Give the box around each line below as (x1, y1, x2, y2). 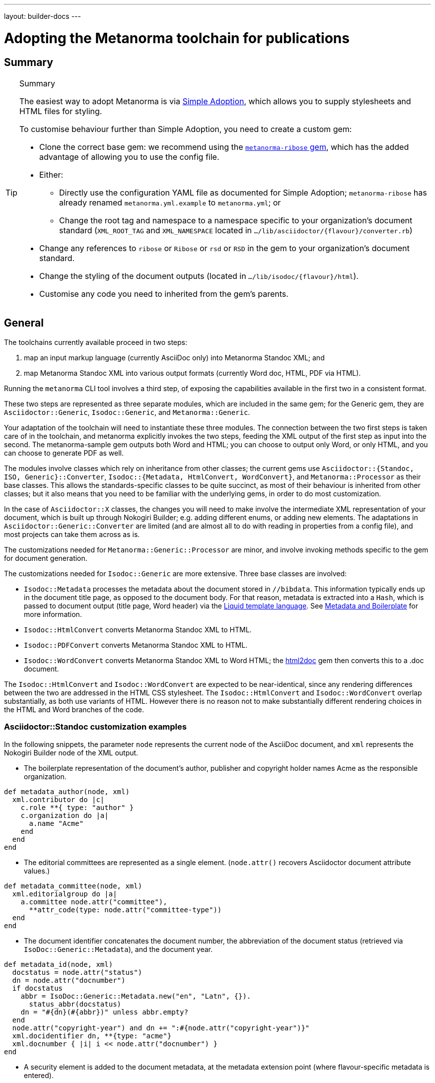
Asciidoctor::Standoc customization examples (4, 722, 187, 732)
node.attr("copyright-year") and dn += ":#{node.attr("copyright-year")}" (12, 1023, 310, 1032)
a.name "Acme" (29, 819, 84, 827)
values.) (24, 866, 50, 875)
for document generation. (4, 553, 87, 562)
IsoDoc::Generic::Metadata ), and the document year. (24, 945, 213, 953)
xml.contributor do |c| (12, 795, 105, 804)
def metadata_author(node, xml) (4, 787, 130, 796)
